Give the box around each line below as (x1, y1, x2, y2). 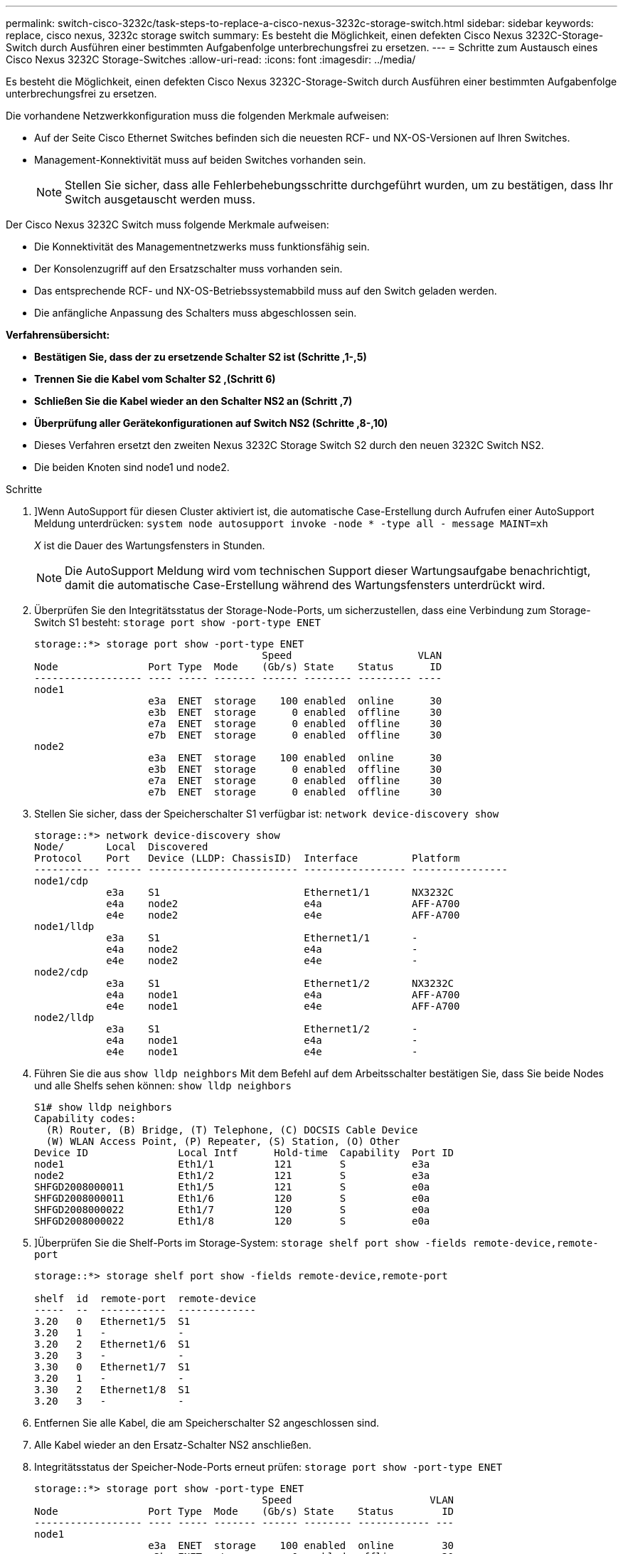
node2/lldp (34, 1012, 95, 1023)
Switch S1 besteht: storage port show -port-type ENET (34, 616, 321, 628)
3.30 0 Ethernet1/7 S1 (34, 1361, 191, 1373)
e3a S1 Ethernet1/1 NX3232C (106, 887, 454, 898)
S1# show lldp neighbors (34, 1101, 172, 1113)
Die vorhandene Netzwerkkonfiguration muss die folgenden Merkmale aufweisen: (6, 110, 389, 122)
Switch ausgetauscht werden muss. (65, 192, 255, 206)
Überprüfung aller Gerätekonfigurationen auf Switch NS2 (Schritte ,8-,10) (34, 417, 388, 429)
